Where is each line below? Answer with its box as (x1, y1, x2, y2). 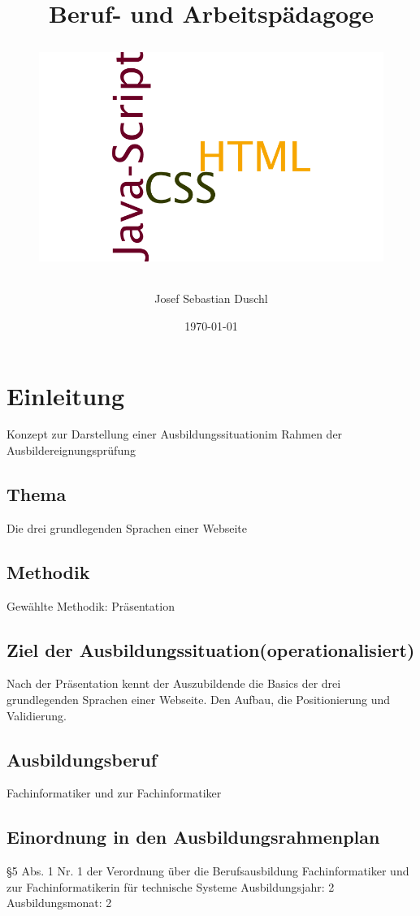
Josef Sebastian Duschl (154, 290, 268, 307)
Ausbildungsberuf (6, 746, 158, 771)
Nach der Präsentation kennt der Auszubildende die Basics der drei (6, 675, 341, 692)
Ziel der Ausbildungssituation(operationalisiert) (6, 637, 415, 662)
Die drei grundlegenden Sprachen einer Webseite (6, 519, 248, 536)
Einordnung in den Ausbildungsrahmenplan (6, 824, 380, 849)
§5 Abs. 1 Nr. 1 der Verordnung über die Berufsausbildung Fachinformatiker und (6, 862, 409, 879)
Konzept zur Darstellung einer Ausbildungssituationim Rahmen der (6, 426, 343, 443)
